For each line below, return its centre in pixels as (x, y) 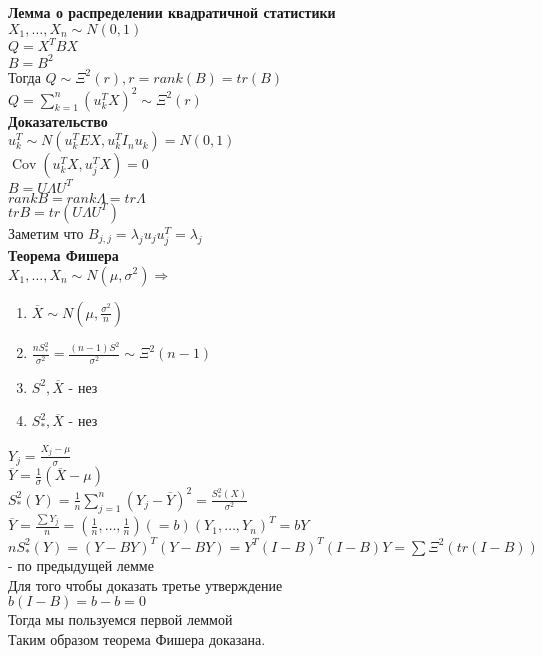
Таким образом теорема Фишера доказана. (137, 638)
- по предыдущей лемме (81, 564)
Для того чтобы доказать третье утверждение (145, 584)
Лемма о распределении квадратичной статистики (172, 12)
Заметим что (46, 232)
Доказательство (58, 120)
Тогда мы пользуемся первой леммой (120, 619)
